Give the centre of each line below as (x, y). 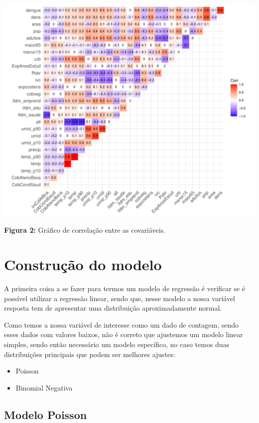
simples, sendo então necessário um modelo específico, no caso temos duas (117, 344)
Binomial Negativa (44, 387)
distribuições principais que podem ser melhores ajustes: (90, 354)
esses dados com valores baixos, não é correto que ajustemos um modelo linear (124, 334)
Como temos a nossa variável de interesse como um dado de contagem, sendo (121, 324)
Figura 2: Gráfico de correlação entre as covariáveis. (85, 230)
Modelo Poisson (46, 414)
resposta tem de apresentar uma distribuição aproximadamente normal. (113, 308)
